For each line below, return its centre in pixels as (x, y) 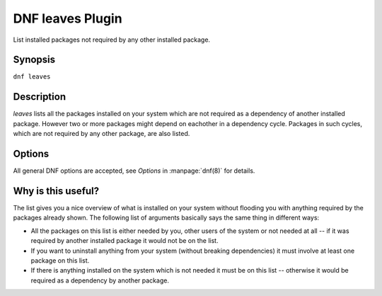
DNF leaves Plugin (68, 18)
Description (40, 97)
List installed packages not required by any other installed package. (112, 40)
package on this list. (60, 260)
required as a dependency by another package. (100, 280)
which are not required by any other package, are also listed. (102, 134)
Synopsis (34, 60)
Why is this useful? (56, 191)
